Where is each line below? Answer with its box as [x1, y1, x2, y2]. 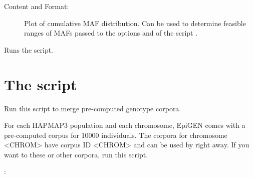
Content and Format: [4, 1, 69, 11]
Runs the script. [4, 44, 53, 55]
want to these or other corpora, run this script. [4, 149, 148, 159]
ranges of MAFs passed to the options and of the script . [24, 28, 198, 38]
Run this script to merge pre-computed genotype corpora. [4, 103, 181, 113]
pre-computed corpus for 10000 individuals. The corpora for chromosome [4, 129, 227, 140]
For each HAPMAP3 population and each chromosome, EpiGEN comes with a [4, 120, 245, 130]
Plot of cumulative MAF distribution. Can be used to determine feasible [24, 18, 246, 28]
